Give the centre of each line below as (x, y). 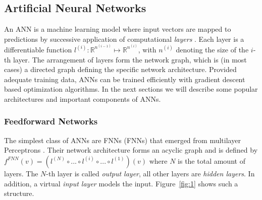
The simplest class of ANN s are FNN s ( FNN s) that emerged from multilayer (122, 140)
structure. (19, 193)
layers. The (21, 173)
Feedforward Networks (51, 121)
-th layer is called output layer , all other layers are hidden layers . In (150, 173)
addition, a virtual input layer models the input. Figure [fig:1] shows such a (121, 183)
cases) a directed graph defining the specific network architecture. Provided (120, 69)
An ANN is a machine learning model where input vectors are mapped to (118, 29)
